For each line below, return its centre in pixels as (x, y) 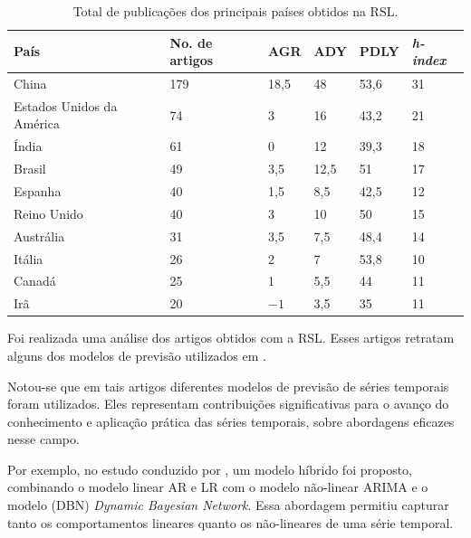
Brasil (30, 169)
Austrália (39, 236)
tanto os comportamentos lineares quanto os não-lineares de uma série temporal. (231, 522)
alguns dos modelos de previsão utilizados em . (137, 355)
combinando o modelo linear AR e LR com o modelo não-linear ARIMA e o (218, 487)
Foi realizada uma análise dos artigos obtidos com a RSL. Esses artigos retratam (231, 338)
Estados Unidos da (66, 105)
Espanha (38, 191)
